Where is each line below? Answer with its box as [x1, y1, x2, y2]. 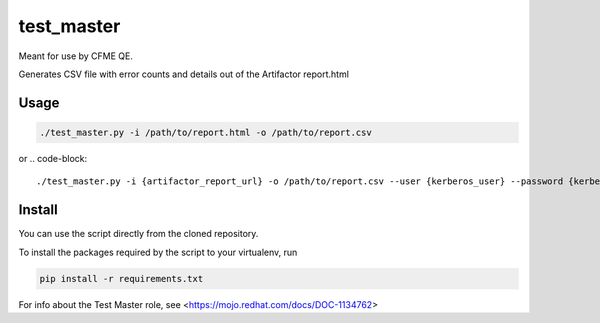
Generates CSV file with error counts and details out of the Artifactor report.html [18, 68, 350, 80]
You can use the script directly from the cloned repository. [18, 228, 259, 240]
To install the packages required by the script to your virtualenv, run [18, 246, 298, 258]
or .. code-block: [18, 152, 88, 164]
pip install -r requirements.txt [39, 273, 204, 284]
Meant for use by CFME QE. [18, 50, 134, 62]
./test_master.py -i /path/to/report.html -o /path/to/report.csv [39, 126, 372, 138]
